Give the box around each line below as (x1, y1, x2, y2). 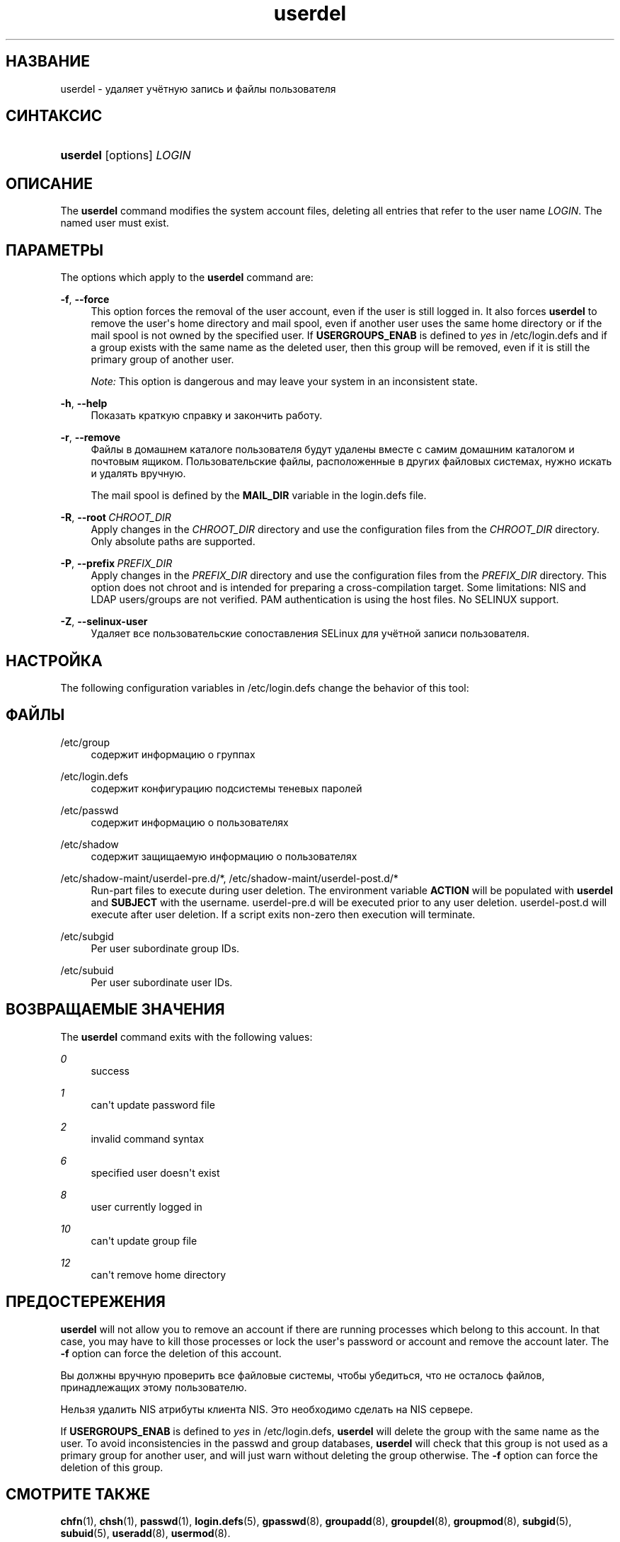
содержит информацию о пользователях (91, 816, 289, 828)
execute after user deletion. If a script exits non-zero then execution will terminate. (91, 908, 476, 920)
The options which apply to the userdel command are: (60, 271, 314, 284)
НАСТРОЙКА (6, 651, 103, 670)
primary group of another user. (91, 353, 234, 366)
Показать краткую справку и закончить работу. (91, 409, 323, 422)
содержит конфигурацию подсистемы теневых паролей (91, 782, 362, 794)
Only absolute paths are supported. (91, 535, 256, 548)
